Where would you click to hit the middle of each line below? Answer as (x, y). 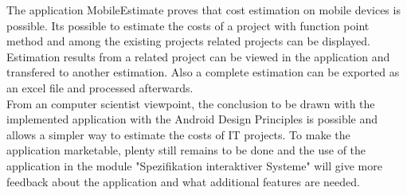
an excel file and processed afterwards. (100, 87)
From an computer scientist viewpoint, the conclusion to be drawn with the (191, 103)
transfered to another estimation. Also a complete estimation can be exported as (203, 72)
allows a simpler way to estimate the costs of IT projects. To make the (178, 134)
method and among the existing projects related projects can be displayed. (188, 41)
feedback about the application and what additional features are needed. (183, 181)
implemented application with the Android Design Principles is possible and (192, 119)
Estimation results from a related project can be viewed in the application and (198, 56)
